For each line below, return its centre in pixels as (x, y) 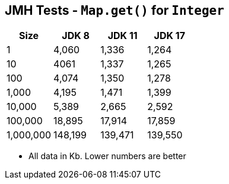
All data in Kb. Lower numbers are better (107, 156)
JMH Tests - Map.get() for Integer (114, 10)
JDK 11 (123, 36)
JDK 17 (169, 36)
